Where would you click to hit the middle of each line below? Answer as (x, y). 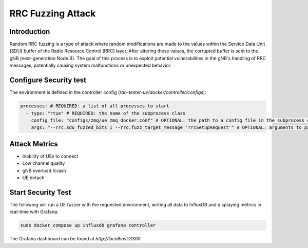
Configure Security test (48, 80)
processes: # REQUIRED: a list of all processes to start (95, 106)
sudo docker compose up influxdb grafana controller (88, 225)
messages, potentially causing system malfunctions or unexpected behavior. (91, 65)
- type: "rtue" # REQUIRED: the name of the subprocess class (106, 113)
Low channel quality (44, 163)
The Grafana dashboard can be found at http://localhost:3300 (75, 239)
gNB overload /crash (44, 170)
